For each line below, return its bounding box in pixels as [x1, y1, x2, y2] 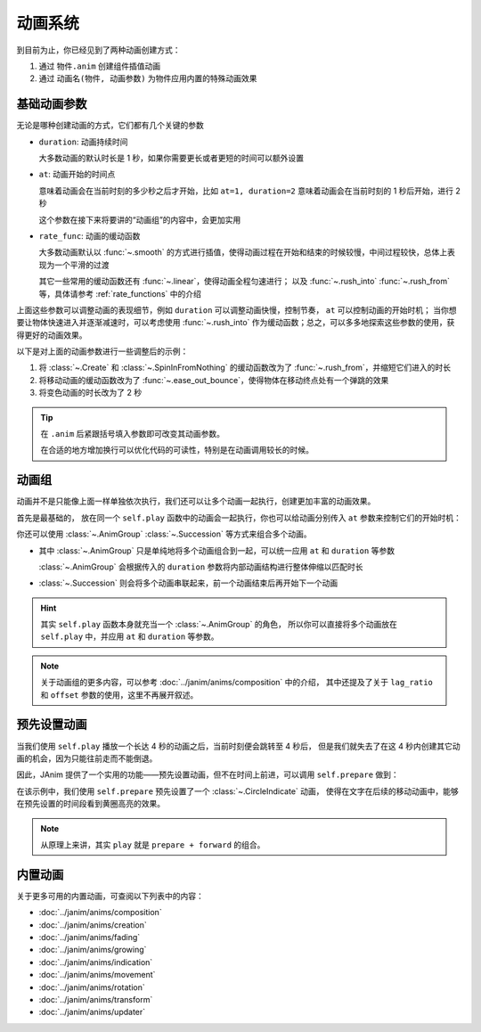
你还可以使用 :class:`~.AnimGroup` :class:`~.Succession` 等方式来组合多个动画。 [16, 528, 312, 539]
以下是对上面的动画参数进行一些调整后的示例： [16, 346, 189, 356]
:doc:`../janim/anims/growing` [38, 945, 147, 955]
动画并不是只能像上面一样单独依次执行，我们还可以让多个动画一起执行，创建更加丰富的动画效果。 [16, 496, 376, 507]
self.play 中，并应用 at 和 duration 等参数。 [40, 631, 219, 642]
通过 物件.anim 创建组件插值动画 [38, 61, 161, 71]
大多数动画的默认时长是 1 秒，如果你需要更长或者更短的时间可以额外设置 [38, 152, 305, 164]
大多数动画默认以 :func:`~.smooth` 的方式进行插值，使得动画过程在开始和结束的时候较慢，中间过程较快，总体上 [38, 247, 448, 258]
